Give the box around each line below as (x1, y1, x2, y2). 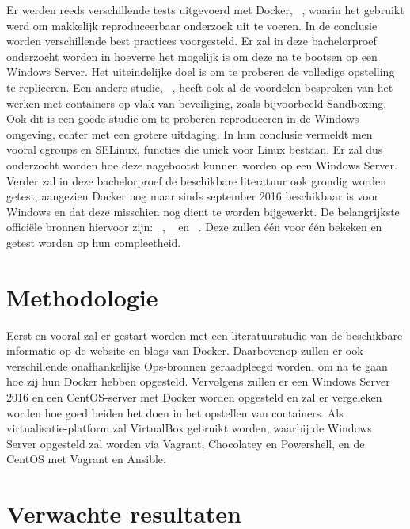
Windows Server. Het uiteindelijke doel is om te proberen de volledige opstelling (6, 63, 395, 80)
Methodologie (6, 280, 158, 313)
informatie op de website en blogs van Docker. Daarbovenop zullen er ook (6, 342, 363, 359)
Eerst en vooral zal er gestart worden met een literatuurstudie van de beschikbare (6, 326, 403, 343)
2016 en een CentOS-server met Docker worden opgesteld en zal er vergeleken (6, 389, 382, 405)
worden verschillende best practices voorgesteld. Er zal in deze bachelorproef (6, 32, 377, 49)
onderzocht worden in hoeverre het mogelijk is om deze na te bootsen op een (6, 48, 378, 64)
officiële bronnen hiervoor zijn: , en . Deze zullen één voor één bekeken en (6, 219, 382, 235)
